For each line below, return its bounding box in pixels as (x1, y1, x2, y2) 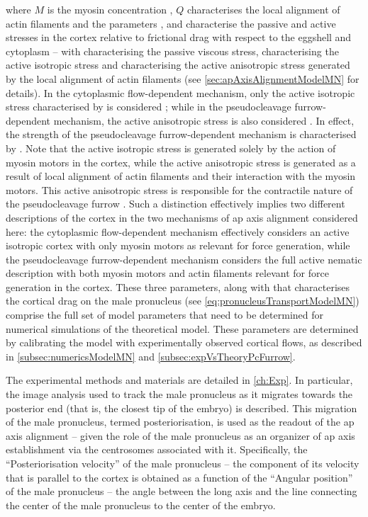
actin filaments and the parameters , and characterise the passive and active (6, 16, 336, 30)
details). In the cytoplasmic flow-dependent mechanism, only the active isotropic (6, 85, 355, 100)
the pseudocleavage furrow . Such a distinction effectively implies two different (6, 196, 345, 211)
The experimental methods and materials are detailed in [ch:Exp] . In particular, (6, 373, 353, 387)
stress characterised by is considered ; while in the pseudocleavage (6, 99, 291, 114)
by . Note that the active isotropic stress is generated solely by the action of (6, 140, 336, 155)
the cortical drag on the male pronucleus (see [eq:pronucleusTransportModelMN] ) (6, 293, 359, 308)
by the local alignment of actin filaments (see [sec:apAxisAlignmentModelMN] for (6, 71, 359, 86)
